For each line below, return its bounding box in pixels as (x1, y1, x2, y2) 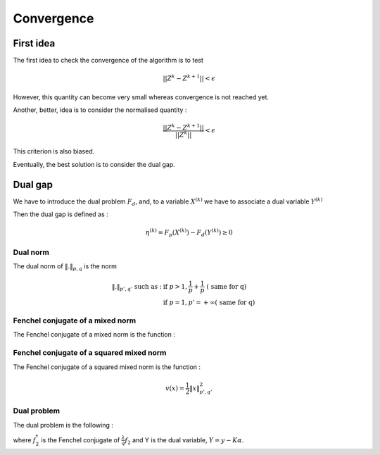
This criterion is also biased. (13, 147, 95, 156)
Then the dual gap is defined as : (13, 210, 108, 218)
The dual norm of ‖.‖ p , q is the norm (13, 262, 118, 272)
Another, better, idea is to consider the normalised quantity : (13, 106, 187, 114)
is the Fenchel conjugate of (41, 435, 120, 444)
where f (13, 435, 37, 444)
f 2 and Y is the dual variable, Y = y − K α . (124, 435, 244, 446)
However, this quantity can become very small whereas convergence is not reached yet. (13, 92, 270, 101)
